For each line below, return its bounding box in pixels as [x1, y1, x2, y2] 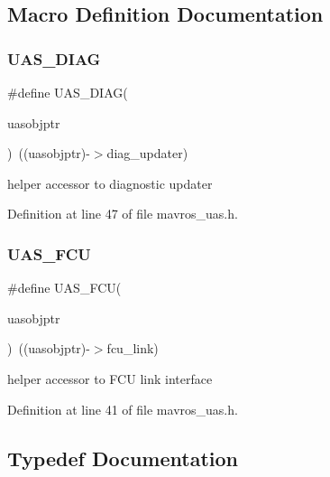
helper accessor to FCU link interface [7, 369, 213, 388]
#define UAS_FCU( [7, 278, 122, 297]
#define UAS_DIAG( [7, 83, 128, 101]
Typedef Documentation [7, 444, 238, 472]
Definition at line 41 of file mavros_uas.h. [7, 399, 238, 418]
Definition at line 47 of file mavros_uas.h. [7, 204, 238, 223]
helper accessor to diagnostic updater [7, 173, 213, 192]
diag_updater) [106, 144, 188, 163]
